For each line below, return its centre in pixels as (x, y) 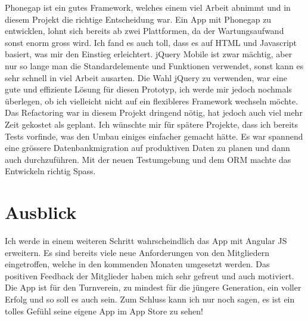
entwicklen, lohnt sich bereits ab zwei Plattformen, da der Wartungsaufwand (144, 31)
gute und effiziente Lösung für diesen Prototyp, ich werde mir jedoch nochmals (148, 89)
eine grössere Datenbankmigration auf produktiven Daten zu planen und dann (147, 148)
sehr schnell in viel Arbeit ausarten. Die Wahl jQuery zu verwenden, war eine (146, 77)
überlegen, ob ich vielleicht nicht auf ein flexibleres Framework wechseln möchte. (152, 101)
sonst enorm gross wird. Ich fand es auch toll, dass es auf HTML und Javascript (151, 42)
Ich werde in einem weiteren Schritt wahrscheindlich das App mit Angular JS (146, 241)
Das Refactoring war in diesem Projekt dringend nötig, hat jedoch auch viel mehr (154, 112)
